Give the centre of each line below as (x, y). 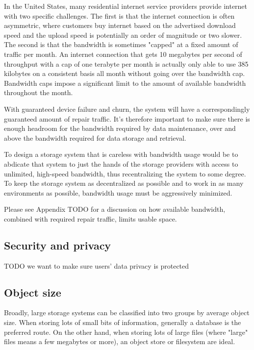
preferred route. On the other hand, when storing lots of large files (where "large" (126, 332)
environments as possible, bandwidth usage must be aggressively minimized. (118, 192)
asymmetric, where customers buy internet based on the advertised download (120, 25)
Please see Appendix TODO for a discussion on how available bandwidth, (115, 209)
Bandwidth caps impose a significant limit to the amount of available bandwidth (125, 83)
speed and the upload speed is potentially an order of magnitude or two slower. (123, 35)
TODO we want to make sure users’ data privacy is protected (97, 265)
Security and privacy (58, 245)
